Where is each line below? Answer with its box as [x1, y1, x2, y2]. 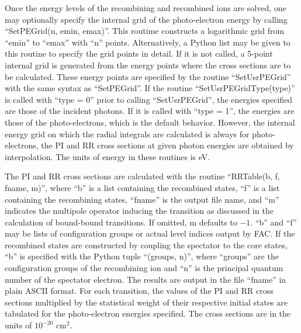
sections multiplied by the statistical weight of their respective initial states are [5, 296, 288, 308]
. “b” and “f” [250, 216, 297, 228]
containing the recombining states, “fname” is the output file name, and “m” [5, 193, 279, 205]
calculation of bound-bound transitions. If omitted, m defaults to [5, 216, 237, 228]
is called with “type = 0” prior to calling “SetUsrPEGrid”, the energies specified [5, 93, 293, 105]
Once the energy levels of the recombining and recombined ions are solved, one [5, 2, 286, 13]
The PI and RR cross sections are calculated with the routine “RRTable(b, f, [5, 170, 280, 182]
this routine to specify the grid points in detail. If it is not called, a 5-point [5, 47, 273, 60]
